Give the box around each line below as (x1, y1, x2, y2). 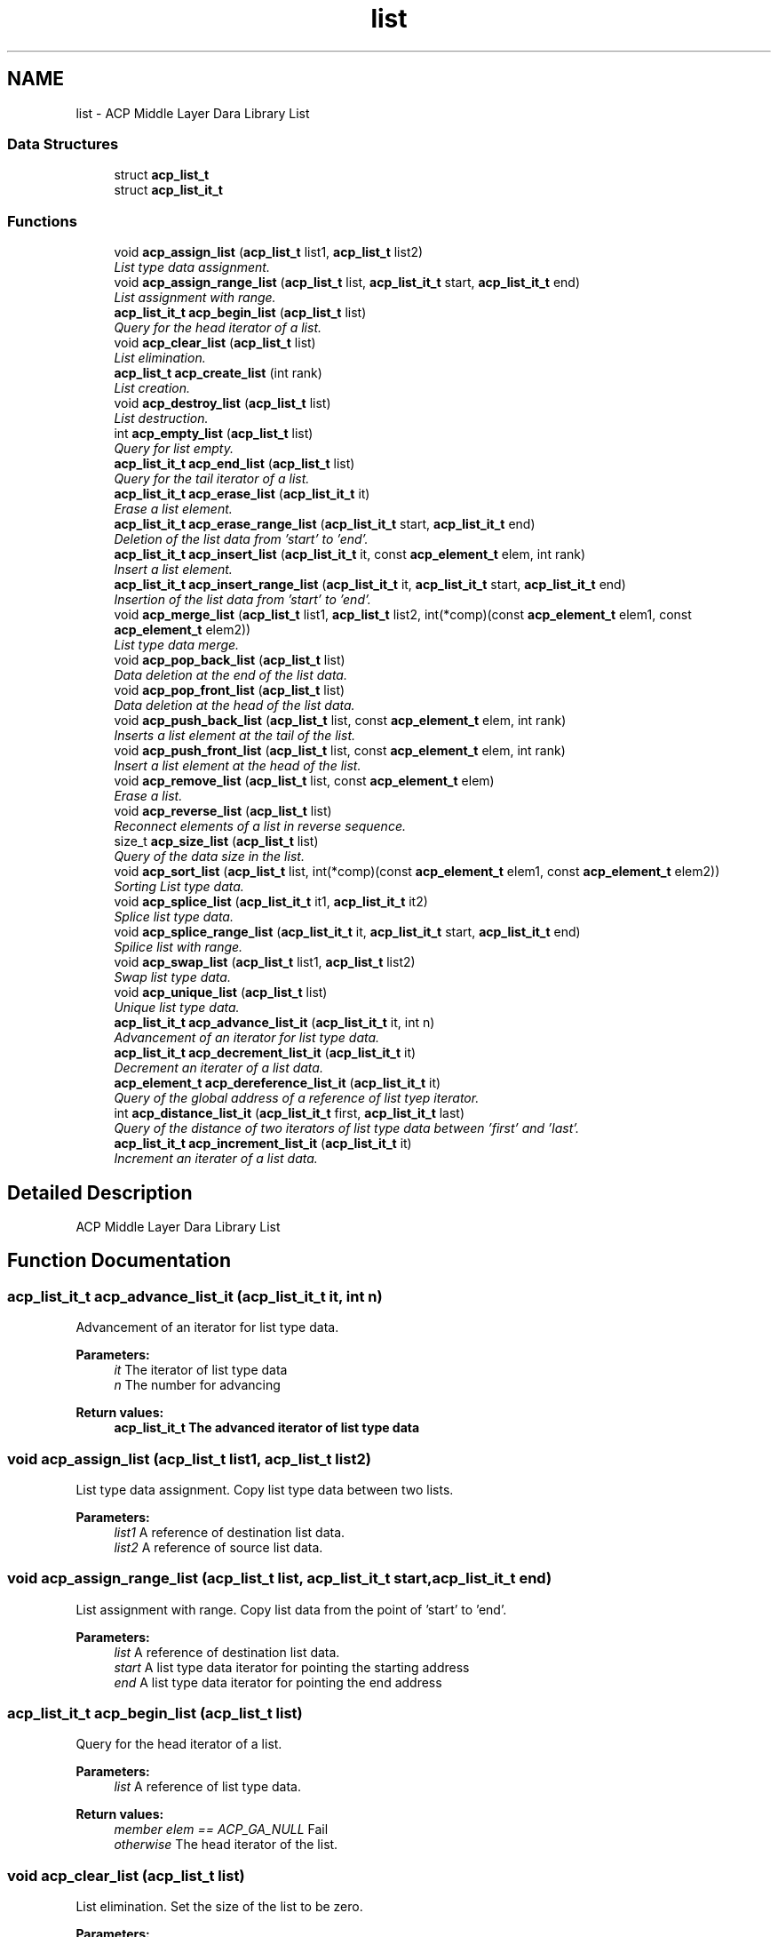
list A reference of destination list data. (114, 1644, 340, 1660)
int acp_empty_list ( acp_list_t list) (114, 426, 314, 442)
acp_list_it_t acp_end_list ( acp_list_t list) (114, 456, 355, 472)
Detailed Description (7, 1181, 193, 1204)
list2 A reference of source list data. (114, 1539, 323, 1555)
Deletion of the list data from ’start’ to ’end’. (114, 531, 369, 547)
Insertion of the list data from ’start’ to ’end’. (114, 592, 371, 608)
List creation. (114, 380, 191, 396)
